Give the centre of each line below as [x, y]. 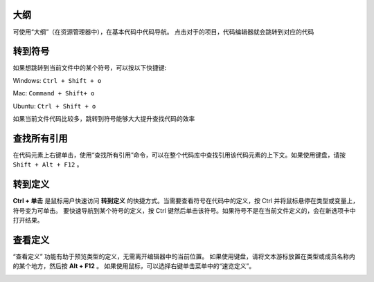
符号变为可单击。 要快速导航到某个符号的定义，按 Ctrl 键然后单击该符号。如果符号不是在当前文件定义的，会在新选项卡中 [184, 210]
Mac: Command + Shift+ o [54, 93]
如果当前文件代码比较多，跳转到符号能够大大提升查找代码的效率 [104, 118]
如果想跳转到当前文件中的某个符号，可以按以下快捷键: [90, 68]
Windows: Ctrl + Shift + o [57, 80]
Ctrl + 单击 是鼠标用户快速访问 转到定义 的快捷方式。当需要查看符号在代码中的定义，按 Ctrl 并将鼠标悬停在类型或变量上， [186, 201]
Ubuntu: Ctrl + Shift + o [54, 106]
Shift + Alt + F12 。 [48, 164]
